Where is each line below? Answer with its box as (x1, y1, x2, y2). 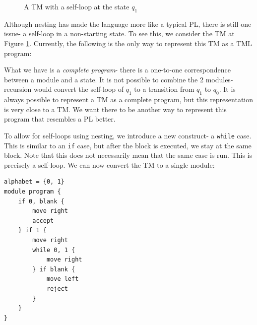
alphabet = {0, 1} (4, 178, 64, 186)
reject (46, 285, 68, 292)
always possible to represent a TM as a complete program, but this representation (4, 94, 254, 105)
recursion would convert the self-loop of (4, 84, 124, 94)
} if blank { (32, 265, 75, 273)
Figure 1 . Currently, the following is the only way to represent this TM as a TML (4, 38, 252, 48)
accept (32, 217, 54, 224)
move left (46, 275, 79, 283)
